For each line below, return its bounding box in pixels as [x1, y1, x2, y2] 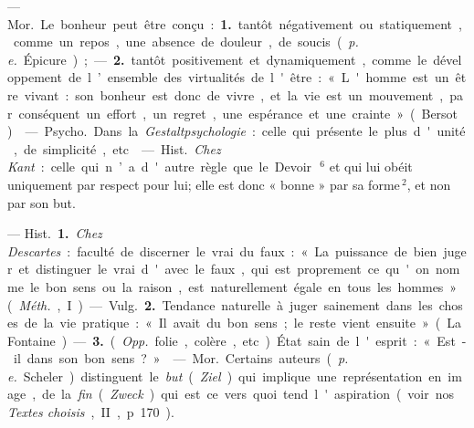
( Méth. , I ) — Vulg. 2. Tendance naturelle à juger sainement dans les [7, 295, 433, 314]
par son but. [7, 193, 76, 212]
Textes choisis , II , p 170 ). [7, 402, 174, 422]
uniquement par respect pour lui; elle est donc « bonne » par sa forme [7, 174, 400, 193]
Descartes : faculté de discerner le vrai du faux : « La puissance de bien [7, 241, 437, 260]
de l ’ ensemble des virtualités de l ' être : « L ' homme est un [68, 68, 449, 87]
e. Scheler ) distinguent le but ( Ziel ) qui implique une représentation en [7, 366, 442, 385]
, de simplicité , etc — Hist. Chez [13, 139, 221, 158]
